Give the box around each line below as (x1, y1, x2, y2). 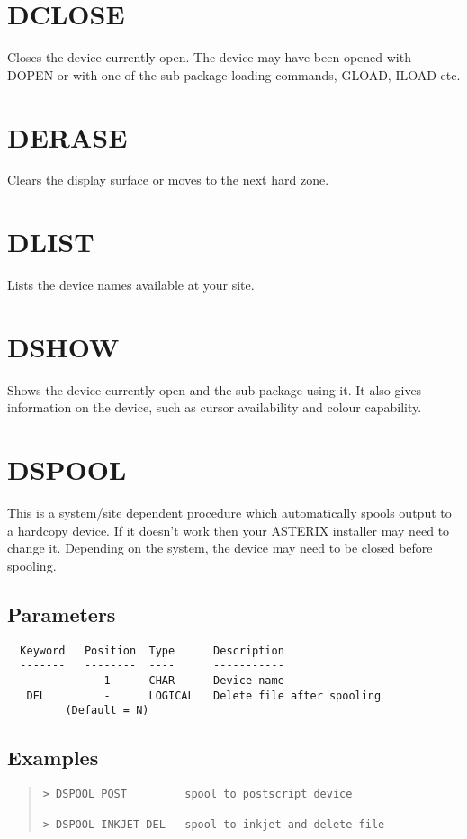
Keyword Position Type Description (20, 644, 284, 657)
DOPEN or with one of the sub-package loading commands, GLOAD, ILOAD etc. (7, 65, 461, 84)
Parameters (7, 600, 116, 627)
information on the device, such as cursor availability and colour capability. (7, 398, 422, 417)
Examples (7, 744, 99, 771)
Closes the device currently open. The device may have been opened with (7, 48, 411, 67)
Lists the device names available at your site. (7, 275, 255, 294)
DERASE (7, 118, 128, 155)
